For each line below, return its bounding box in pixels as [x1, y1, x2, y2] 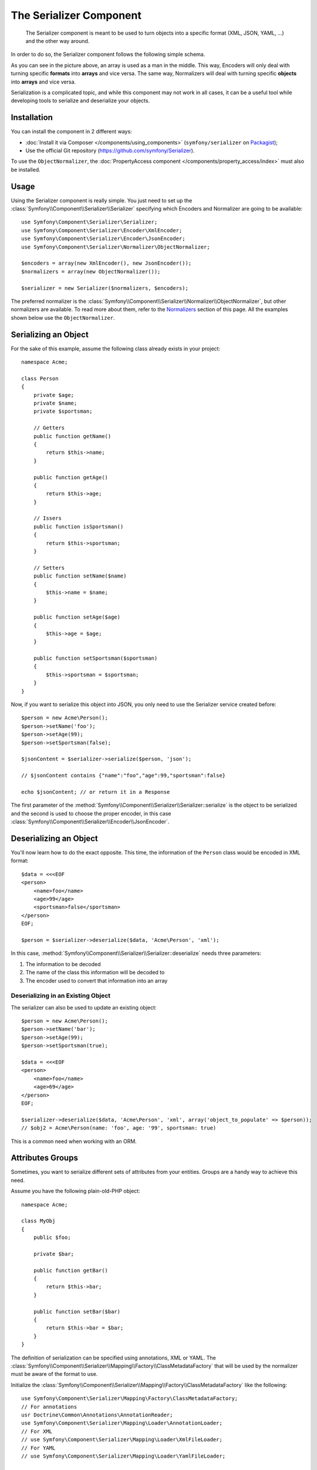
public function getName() [33, 433, 112, 439]
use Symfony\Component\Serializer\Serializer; [21, 219, 158, 226]
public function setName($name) [33, 573, 127, 579]
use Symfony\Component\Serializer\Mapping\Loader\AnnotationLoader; [21, 1420, 222, 1426]
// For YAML [21, 1444, 56, 1451]
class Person [21, 375, 59, 382]
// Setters [33, 564, 65, 571]
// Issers [33, 515, 62, 522]
